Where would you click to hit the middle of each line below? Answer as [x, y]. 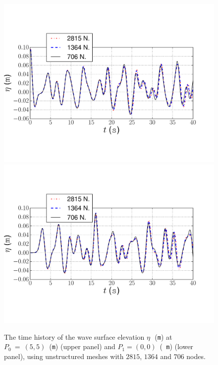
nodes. [196, 356]
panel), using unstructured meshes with [64, 356]
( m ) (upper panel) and [82, 346]
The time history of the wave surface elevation [74, 336]
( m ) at [163, 336]
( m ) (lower [176, 346]
